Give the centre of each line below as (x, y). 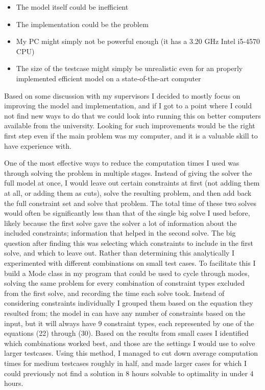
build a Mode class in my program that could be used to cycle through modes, (127, 273)
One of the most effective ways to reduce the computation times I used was (122, 163)
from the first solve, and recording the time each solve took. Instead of (114, 293)
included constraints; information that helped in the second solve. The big (120, 233)
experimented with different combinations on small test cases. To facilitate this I (130, 263)
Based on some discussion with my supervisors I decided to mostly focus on (122, 95)
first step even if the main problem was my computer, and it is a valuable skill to (131, 135)
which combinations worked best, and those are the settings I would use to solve (130, 343)
